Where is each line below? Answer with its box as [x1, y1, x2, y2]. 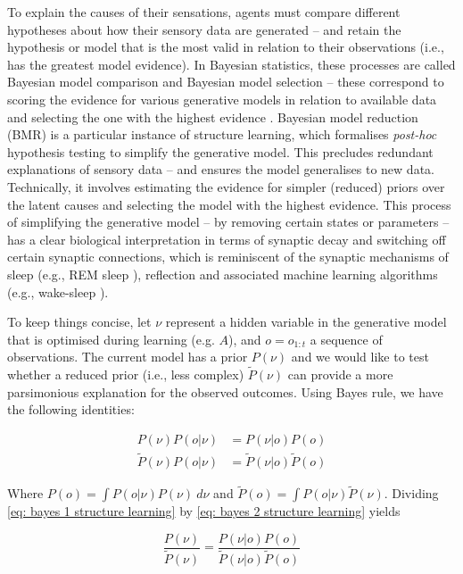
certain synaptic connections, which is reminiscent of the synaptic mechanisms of [7, 247, 449, 266]
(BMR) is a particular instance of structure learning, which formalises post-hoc [7, 125, 437, 144]
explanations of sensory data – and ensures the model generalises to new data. [7, 160, 434, 179]
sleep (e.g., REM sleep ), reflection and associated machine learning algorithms [7, 264, 438, 283]
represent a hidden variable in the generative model [165, 312, 447, 331]
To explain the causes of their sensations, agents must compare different [7, 3, 401, 21]
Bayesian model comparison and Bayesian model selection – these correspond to [7, 72, 444, 91]
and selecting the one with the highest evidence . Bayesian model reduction [7, 107, 418, 126]
